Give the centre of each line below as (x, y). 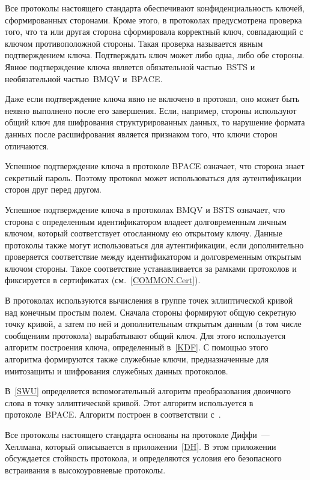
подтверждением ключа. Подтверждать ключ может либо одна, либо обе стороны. (155, 55)
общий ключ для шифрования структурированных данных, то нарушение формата (155, 122)
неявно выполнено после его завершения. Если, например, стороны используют (151, 110)
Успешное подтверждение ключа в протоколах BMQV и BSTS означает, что (145, 209)
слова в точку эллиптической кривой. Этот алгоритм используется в (129, 402)
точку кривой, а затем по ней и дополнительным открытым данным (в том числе (153, 324)
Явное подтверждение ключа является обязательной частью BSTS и (130, 66)
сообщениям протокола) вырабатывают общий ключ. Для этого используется (145, 335)
